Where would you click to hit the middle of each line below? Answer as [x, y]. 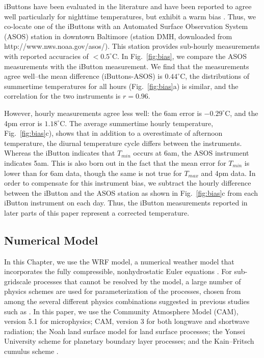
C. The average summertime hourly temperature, [137, 123]
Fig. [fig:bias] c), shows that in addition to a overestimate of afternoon [113, 133]
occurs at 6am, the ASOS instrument [191, 153]
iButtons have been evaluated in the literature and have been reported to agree [128, 6]
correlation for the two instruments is [62, 96]
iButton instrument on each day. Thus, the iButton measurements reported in [126, 203]
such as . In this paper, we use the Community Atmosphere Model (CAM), [121, 311]
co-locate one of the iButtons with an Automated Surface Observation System [126, 26]
